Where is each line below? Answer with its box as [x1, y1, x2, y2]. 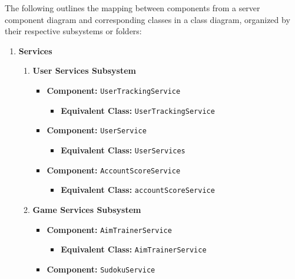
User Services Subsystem [32, 64, 136, 77]
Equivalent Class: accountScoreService [61, 183, 215, 196]
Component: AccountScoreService [47, 163, 181, 176]
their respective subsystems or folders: [5, 25, 142, 37]
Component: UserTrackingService [47, 84, 181, 96]
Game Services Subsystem [32, 203, 141, 215]
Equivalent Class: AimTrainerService [61, 243, 207, 255]
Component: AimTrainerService [47, 223, 172, 235]
